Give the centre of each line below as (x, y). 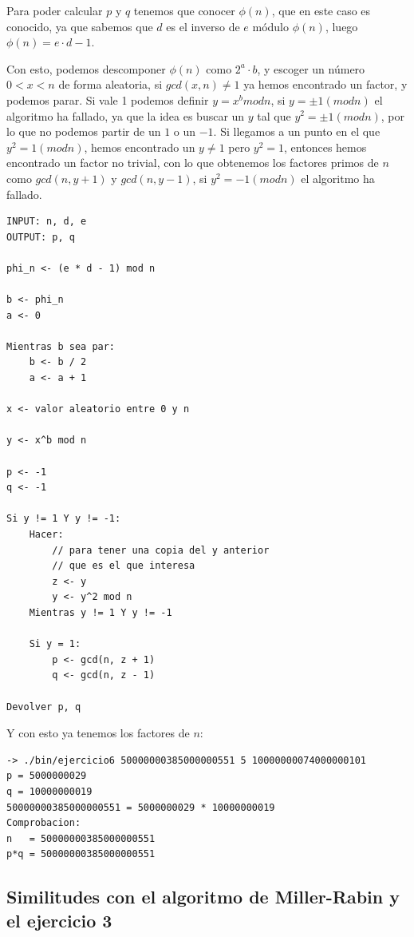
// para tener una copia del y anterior (161, 550)
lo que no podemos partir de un (84, 131)
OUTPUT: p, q (41, 237)
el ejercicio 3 (59, 920)
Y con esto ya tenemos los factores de (98, 733)
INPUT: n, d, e (47, 222)
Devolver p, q (44, 707)
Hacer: (46, 534)
